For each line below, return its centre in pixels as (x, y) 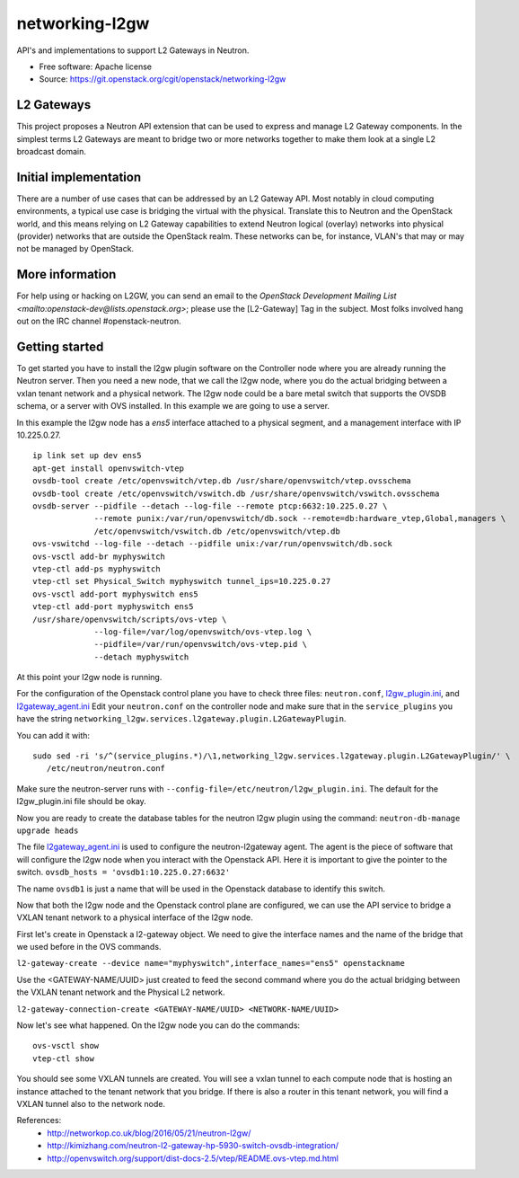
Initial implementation (79, 177)
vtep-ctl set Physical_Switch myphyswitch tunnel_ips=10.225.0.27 (182, 581)
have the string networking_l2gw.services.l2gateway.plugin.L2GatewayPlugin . (181, 719)
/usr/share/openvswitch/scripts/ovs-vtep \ (130, 619)
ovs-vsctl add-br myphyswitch (99, 556)
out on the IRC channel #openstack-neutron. (99, 321)
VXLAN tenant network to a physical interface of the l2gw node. (135, 917)
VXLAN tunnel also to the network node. (91, 1104)
